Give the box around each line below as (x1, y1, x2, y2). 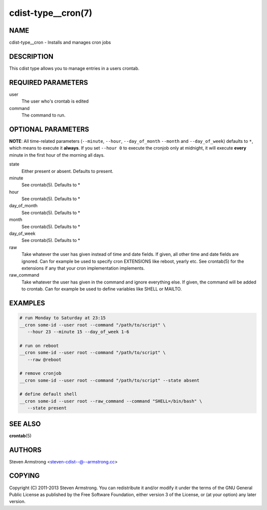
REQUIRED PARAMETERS (9, 78, 89, 87)
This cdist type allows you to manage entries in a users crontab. (9, 65, 139, 71)
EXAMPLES (9, 299, 45, 307)
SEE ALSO (9, 419, 41, 428)
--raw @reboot (27, 357, 62, 362)
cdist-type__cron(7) (9, 7, 92, 18)
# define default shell (19, 392, 78, 397)
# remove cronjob (19, 371, 62, 376)
